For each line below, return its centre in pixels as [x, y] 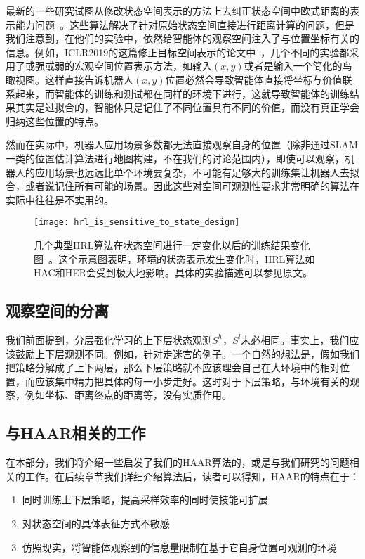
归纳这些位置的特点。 [55, 121]
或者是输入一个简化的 [293, 66]
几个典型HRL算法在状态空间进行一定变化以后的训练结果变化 [172, 244]
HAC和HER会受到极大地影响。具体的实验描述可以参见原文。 [173, 272]
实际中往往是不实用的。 [60, 199]
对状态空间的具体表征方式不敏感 [96, 523]
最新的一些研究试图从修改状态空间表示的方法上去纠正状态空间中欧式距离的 [178, 11]
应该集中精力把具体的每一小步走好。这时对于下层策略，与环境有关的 [192, 381]
